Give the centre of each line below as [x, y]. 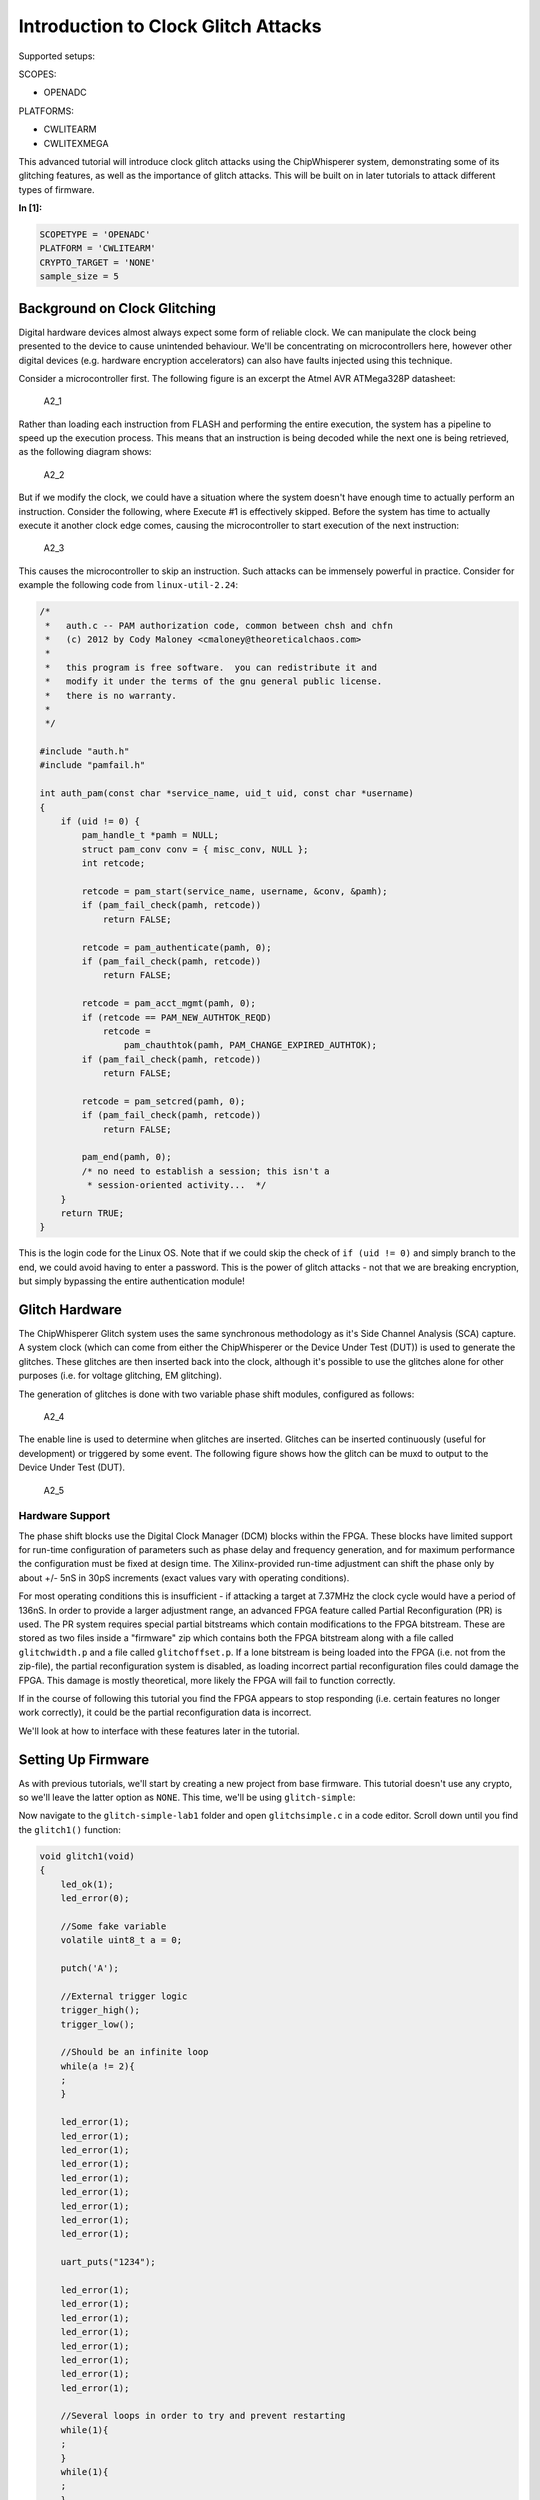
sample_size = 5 [79, 276]
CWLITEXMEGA [76, 143]
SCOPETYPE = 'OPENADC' [95, 234]
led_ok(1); [87, 1884]
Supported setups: [56, 56]
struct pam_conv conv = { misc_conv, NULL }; [195, 849]
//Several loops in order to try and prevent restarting [203, 2416]
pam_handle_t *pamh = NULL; [150, 835]
